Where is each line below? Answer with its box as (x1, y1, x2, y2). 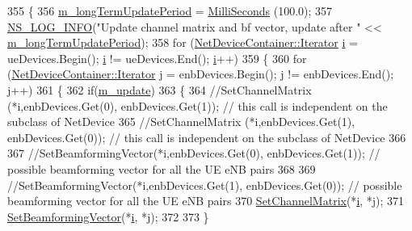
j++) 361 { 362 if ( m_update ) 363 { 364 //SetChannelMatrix (7, 81, 312, 98)
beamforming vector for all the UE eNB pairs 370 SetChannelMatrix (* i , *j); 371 (7, 192, 405, 209)
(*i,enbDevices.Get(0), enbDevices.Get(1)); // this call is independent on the (7, 97, 388, 114)
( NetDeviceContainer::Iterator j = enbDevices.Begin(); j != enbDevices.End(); (7, 65, 394, 82)
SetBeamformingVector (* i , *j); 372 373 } (7, 208, 209, 225)
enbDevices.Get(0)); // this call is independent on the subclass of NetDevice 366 (7, 128, 406, 145)
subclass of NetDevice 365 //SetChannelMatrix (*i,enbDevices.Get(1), (7, 113, 355, 130)
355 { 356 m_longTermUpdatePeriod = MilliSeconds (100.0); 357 (7, 2, 333, 19)
